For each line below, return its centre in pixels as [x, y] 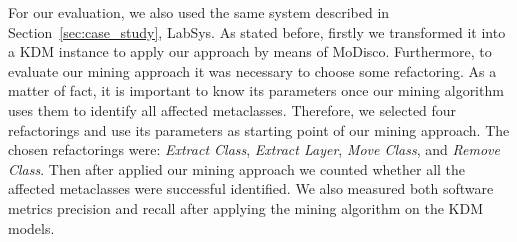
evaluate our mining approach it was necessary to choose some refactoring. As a [252, 70]
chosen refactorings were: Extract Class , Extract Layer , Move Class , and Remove [254, 149]
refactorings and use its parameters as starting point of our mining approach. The [259, 129]
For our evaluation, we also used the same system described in [199, 12]
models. [31, 227]
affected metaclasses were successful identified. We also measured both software [251, 188]
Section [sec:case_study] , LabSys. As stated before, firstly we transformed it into [257, 31]
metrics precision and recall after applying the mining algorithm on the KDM [246, 207]
